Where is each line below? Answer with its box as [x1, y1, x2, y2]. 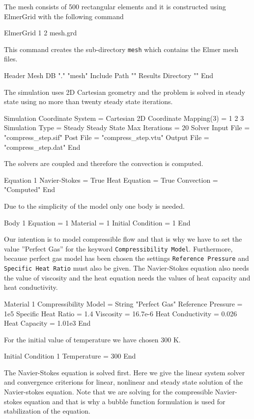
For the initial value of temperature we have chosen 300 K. [4, 334, 181, 344]
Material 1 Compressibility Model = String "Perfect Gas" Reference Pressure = [4, 298, 243, 308]
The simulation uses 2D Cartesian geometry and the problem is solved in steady [4, 86, 245, 97]
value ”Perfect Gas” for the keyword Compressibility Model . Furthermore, [4, 243, 233, 253]
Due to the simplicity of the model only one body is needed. [4, 200, 185, 211]
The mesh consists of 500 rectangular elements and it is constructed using [4, 1, 226, 11]
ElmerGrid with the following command [4, 11, 124, 21]
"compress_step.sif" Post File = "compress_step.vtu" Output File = [4, 132, 209, 142]
